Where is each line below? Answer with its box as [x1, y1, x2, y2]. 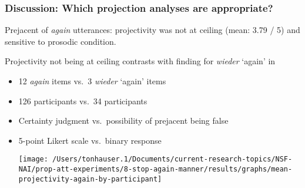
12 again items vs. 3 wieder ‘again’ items [18, 75, 166, 87]
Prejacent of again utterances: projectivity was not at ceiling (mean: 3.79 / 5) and [5, 24, 300, 36]
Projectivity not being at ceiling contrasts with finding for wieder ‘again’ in [5, 55, 276, 67]
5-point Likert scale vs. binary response [18, 134, 162, 146]
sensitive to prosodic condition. [5, 35, 116, 47]
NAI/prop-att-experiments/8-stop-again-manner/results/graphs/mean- [18, 165, 293, 174]
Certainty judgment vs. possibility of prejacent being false [18, 114, 229, 127]
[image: [18, 155, 48, 164]
